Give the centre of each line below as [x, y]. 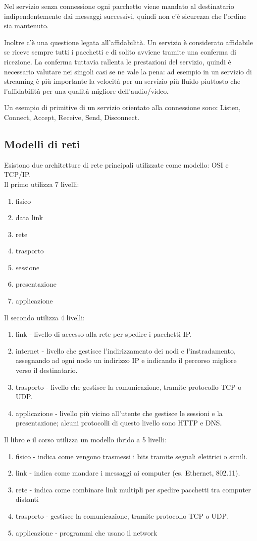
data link [29, 217]
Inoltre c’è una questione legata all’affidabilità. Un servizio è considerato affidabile [128, 42]
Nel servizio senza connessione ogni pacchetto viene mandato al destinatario [119, 6]
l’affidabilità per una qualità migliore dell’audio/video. [86, 90]
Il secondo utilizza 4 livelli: [45, 317]
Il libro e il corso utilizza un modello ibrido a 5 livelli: [85, 440]
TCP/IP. [18, 174]
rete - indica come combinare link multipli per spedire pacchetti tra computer [133, 489]
